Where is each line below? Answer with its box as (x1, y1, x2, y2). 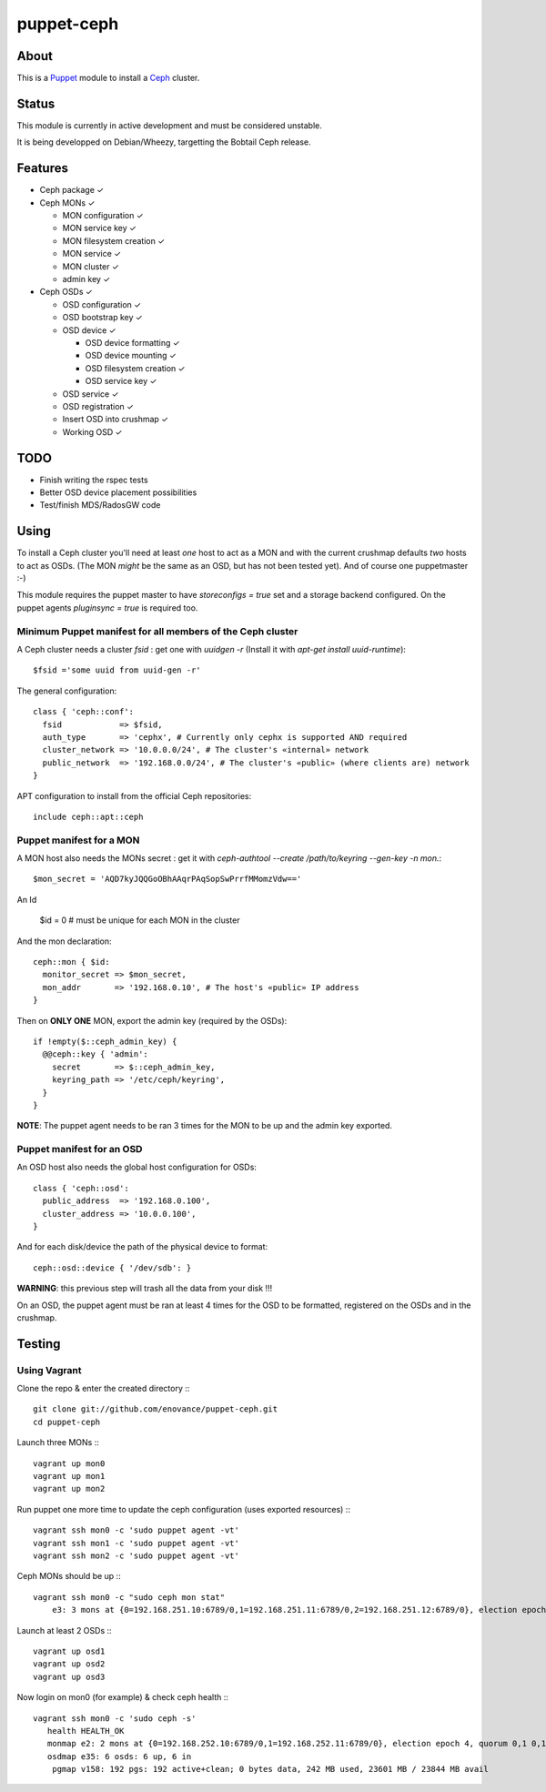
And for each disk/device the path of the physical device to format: (16, 1241, 268, 1252)
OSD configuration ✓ (62, 299, 141, 309)
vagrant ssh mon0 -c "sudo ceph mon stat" (33, 1592, 226, 1602)
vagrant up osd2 (33, 1659, 106, 1669)
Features (16, 160, 68, 177)
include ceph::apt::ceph (33, 811, 144, 822)
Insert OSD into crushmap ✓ (62, 414, 168, 425)
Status (16, 96, 56, 111)
